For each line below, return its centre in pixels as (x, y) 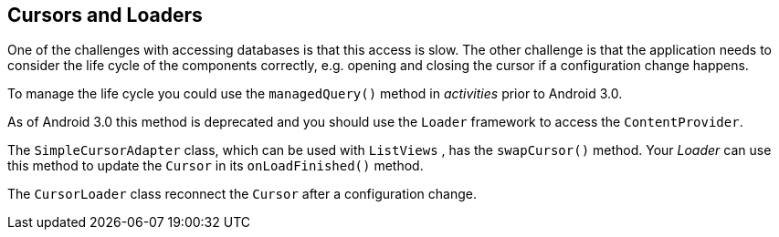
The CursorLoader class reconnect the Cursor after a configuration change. (242, 194)
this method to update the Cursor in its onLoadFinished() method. (216, 166)
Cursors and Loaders (105, 15)
